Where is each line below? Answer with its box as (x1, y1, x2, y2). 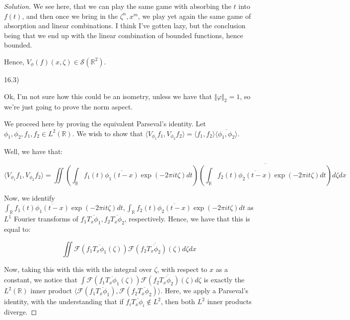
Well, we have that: (4, 146, 63, 156)
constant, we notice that (4, 274, 77, 285)
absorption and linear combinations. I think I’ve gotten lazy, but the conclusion (4, 20, 246, 31)
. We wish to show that (72, 128, 143, 138)
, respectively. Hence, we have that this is (124, 213, 250, 224)
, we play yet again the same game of (138, 10, 251, 21)
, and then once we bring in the (22, 10, 118, 21)
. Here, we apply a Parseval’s (160, 285, 249, 296)
